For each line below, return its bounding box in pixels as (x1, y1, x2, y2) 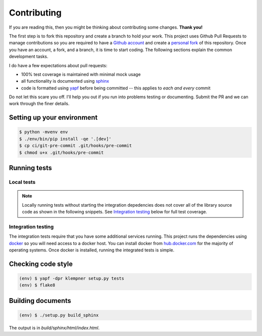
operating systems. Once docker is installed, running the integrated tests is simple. (9, 247, 175, 253)
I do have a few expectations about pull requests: (9, 62, 108, 68)
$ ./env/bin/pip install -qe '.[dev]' (19, 136, 112, 141)
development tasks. (9, 53, 49, 59)
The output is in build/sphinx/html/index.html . (9, 325, 100, 331)
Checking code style (9, 260, 73, 268)
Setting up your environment (9, 113, 98, 122)
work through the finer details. (9, 101, 70, 106)
